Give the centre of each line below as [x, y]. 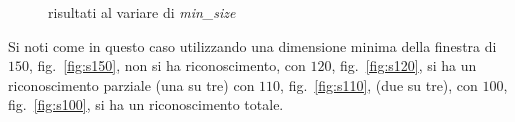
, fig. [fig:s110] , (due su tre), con [379, 84]
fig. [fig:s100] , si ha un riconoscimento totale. [146, 104]
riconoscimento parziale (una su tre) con [131, 84]
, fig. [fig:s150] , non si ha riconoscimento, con [167, 65]
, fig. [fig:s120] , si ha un [404, 65]
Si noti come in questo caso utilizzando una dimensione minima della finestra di [252, 45]
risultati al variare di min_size [142, 12]
